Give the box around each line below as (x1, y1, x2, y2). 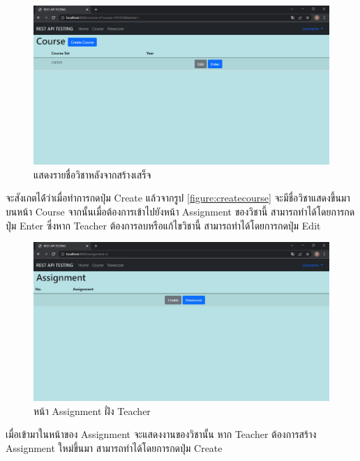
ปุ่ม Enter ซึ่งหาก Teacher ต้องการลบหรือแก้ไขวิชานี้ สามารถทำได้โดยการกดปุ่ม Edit (6, 218, 321, 232)
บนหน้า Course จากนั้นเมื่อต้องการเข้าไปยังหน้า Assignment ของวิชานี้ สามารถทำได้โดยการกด (6, 204, 355, 218)
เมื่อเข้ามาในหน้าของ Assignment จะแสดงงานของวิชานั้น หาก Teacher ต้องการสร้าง (6, 427, 317, 441)
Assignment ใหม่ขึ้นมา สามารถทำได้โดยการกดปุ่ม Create (6, 441, 223, 455)
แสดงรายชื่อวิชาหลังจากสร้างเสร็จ (33, 167, 151, 181)
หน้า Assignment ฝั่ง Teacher (33, 403, 151, 418)
